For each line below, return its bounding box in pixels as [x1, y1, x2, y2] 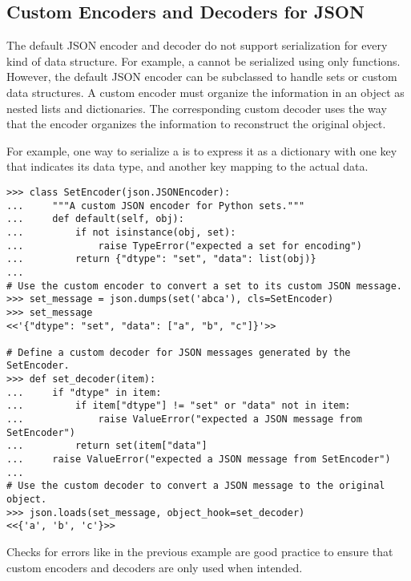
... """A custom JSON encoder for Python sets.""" [6, 200, 305, 212]
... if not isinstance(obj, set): [6, 226, 236, 238]
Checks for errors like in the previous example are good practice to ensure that [6, 543, 393, 560]
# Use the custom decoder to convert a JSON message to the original [6, 480, 385, 492]
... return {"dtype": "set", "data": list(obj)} [6, 253, 316, 265]
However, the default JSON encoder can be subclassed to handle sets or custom [6, 68, 397, 85]
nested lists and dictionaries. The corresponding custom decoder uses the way [6, 99, 387, 116]
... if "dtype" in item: [6, 386, 162, 398]
